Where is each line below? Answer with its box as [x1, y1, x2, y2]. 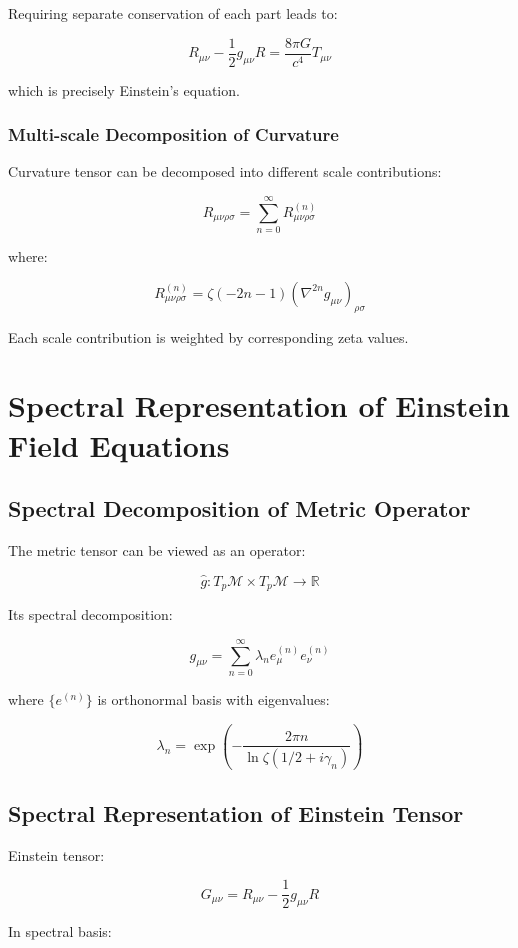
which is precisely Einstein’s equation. [8, 79, 240, 100]
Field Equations [8, 424, 230, 465]
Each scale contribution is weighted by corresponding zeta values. [8, 326, 409, 347]
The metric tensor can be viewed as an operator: [8, 539, 306, 560]
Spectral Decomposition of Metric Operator [8, 493, 471, 524]
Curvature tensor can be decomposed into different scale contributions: [8, 161, 442, 182]
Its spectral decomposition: [8, 604, 173, 625]
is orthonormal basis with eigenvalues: [97, 688, 330, 709]
